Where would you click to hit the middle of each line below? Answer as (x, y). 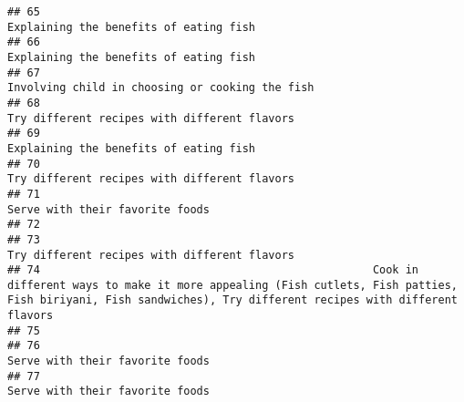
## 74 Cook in (213, 270)
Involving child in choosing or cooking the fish (161, 88)
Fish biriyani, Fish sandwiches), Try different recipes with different (232, 300)
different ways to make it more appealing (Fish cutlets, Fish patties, (232, 285)
